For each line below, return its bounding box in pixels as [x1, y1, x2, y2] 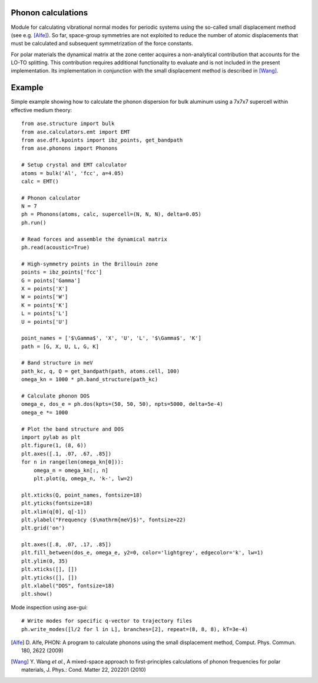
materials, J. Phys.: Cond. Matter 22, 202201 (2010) [21, 666, 147, 674]
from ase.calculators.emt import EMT [21, 129, 131, 135]
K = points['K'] [21, 301, 68, 308]
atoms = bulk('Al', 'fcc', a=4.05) [21, 170, 124, 176]
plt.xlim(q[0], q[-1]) [21, 508, 87, 515]
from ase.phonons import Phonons [21, 145, 118, 152]
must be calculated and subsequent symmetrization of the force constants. [11, 40, 194, 47]
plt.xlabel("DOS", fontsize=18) [21, 583, 115, 589]
